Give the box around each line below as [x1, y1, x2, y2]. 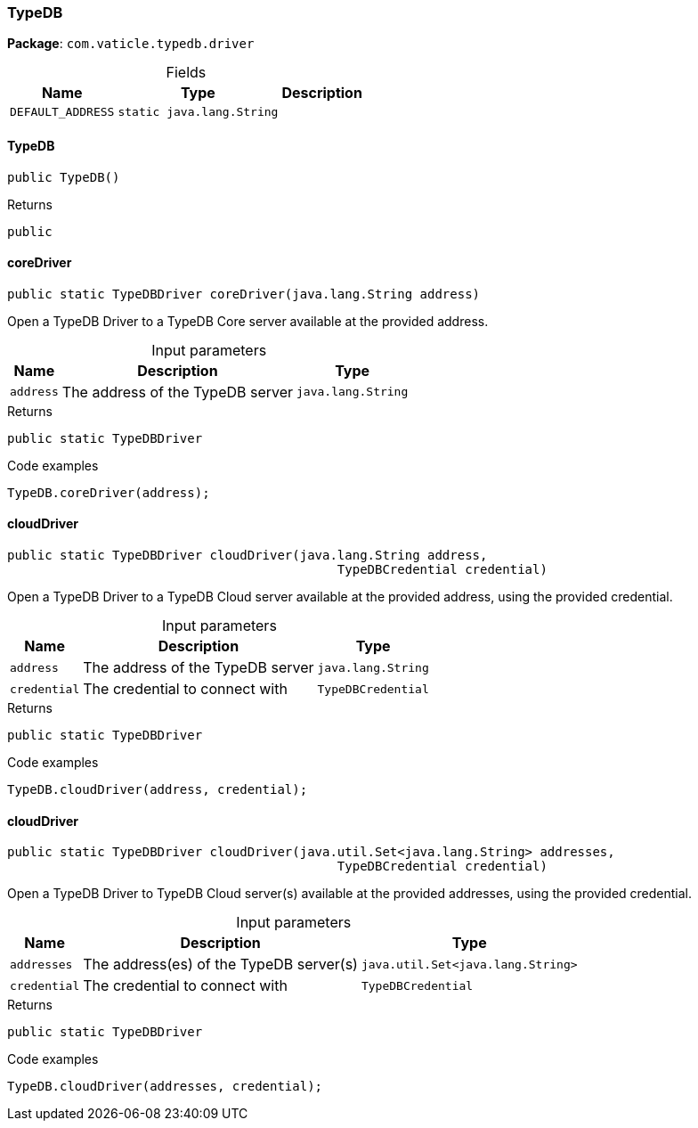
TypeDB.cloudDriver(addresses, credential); [7, 1079, 323, 1094]
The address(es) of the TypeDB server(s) [83, 955, 358, 974]
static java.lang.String [118, 105, 279, 119]
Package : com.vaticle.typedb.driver [7, 36, 255, 52]
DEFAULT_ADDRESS [10, 105, 115, 119]
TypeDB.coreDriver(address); [7, 485, 210, 500]
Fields [166, 63, 207, 82]
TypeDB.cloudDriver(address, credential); [7, 782, 308, 797]
